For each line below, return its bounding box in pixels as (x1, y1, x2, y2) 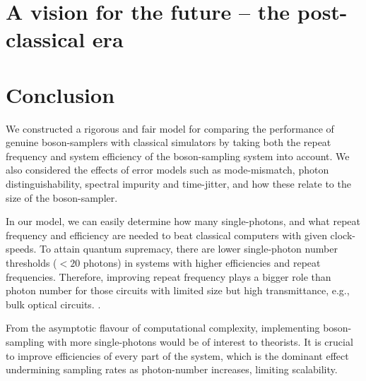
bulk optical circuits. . (6, 296, 101, 311)
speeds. (6, 241, 37, 256)
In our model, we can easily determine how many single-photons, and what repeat (6, 214, 360, 229)
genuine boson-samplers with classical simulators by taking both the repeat (6, 135, 331, 150)
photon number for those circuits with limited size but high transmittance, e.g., (6, 283, 350, 298)
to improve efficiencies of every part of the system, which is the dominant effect (6, 348, 349, 363)
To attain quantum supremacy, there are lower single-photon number (39, 241, 338, 256)
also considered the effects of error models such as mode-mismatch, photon (6, 162, 329, 177)
